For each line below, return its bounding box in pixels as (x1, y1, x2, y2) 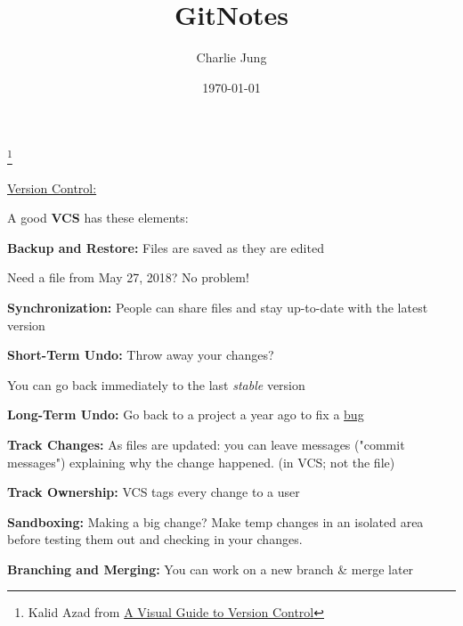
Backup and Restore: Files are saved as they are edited (7, 238, 324, 256)
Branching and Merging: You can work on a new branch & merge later (7, 559, 414, 578)
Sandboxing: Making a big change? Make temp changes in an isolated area (7, 512, 424, 531)
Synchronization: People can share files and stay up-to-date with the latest (7, 297, 428, 316)
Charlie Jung (196, 48, 267, 67)
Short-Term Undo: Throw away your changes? (7, 346, 274, 364)
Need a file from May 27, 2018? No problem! (7, 268, 249, 287)
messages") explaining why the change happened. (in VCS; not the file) (7, 452, 395, 471)
